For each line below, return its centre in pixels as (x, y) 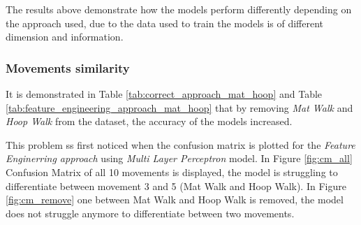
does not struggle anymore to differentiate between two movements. (150, 213)
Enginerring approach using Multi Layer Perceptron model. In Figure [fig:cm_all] (179, 158)
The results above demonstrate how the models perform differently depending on (179, 9)
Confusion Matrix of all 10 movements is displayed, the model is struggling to (172, 172)
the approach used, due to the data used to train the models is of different (165, 23)
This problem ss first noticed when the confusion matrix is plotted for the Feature (180, 144)
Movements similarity (68, 67)
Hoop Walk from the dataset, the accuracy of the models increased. (149, 121)
